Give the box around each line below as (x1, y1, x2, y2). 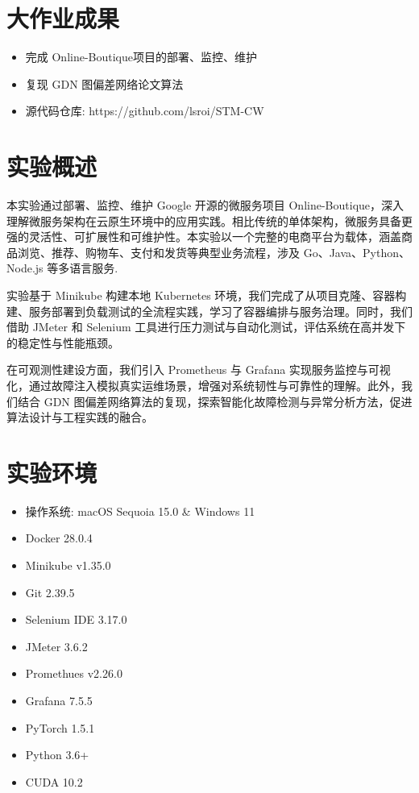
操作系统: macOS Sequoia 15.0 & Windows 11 (25, 502, 255, 519)
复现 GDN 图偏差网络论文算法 (25, 75, 184, 92)
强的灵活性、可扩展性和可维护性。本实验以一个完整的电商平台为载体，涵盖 (6, 228, 401, 245)
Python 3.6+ (25, 746, 89, 763)
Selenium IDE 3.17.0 (25, 611, 127, 628)
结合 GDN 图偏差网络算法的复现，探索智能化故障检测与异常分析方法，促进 (17, 392, 413, 409)
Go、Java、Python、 (303, 243, 411, 260)
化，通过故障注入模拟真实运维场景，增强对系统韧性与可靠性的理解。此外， (6, 376, 401, 393)
